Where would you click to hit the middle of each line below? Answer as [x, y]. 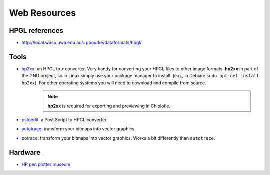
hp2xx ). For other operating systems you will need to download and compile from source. [114, 83]
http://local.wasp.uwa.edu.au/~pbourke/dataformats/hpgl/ [82, 43]
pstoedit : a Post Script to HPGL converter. [65, 119]
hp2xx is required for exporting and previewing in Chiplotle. [109, 106]
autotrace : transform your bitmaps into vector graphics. [79, 129]
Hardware [25, 152]
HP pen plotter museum [46, 164]
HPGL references [36, 31]
